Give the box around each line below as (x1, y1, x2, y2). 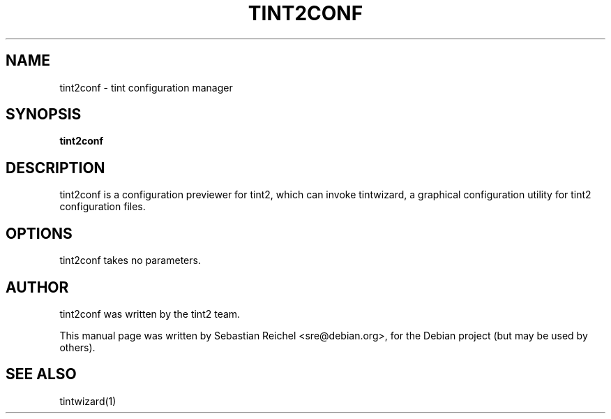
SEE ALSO (6, 365, 77, 383)
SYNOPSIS (6, 105, 82, 124)
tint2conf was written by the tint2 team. (59, 307, 241, 320)
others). (59, 341, 96, 353)
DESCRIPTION (6, 159, 105, 177)
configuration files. (59, 200, 146, 213)
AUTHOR (6, 278, 69, 296)
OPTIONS (6, 224, 73, 242)
